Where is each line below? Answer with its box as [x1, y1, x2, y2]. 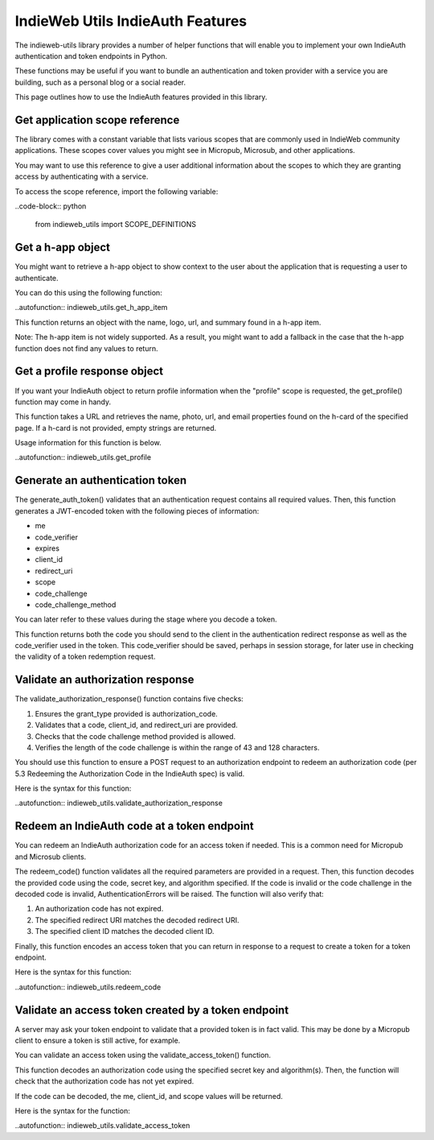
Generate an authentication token [14, 473, 187, 487]
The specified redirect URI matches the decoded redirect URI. [35, 915, 240, 925]
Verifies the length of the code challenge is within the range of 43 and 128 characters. [35, 742, 320, 752]
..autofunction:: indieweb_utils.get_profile [14, 452, 152, 462]
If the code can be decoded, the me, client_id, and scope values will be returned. [14, 1091, 283, 1101]
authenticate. [14, 273, 59, 283]
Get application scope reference [14, 113, 180, 126]
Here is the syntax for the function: [14, 1105, 130, 1115]
